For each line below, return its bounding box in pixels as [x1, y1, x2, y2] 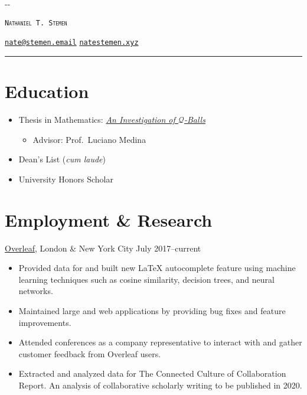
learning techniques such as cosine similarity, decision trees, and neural [18, 273, 275, 285]
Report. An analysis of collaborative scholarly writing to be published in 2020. [18, 378, 302, 391]
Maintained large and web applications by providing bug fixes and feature [18, 304, 286, 316]
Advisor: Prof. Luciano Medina [32, 133, 146, 145]
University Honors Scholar [18, 172, 113, 185]
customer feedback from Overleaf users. [18, 347, 161, 360]
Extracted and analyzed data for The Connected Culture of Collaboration [18, 367, 286, 380]
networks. [18, 285, 53, 297]
